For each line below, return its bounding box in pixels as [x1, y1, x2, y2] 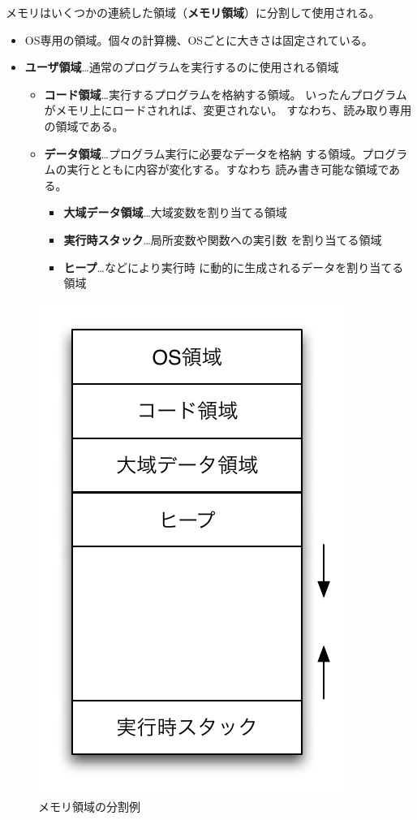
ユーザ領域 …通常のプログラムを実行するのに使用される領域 [24, 58, 339, 76]
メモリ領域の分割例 [38, 798, 140, 815]
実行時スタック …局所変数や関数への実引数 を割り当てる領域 [63, 231, 382, 248]
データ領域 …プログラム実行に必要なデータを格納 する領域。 [44, 145, 363, 162]
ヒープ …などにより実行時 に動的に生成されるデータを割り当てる [63, 258, 404, 275]
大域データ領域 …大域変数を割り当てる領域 [63, 204, 287, 221]
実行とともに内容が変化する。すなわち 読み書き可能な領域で [67, 161, 389, 178]
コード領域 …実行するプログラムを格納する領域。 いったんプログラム [44, 85, 407, 102]
